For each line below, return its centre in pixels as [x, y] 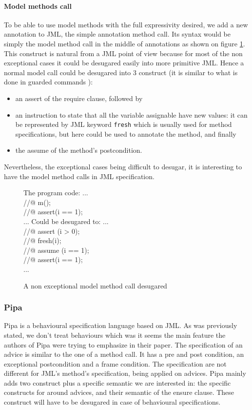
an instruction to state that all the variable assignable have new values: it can [131, 114]
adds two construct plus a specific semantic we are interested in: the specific [117, 382]
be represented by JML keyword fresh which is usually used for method [124, 124]
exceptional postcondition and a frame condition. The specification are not [115, 363]
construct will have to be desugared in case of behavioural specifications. [112, 402]
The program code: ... [56, 193]
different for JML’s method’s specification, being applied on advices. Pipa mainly [125, 373]
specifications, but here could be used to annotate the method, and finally [126, 133]
